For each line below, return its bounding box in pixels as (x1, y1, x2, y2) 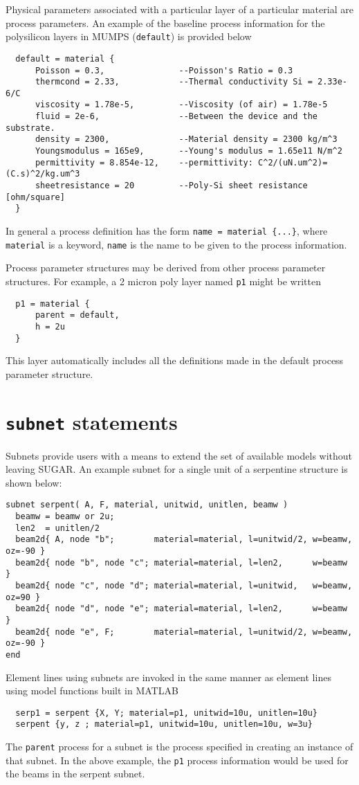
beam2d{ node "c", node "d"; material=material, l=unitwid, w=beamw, (15, 581, 353, 591)
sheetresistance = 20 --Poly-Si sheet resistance (35, 181, 308, 191)
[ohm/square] (6, 192, 65, 202)
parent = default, (35, 310, 120, 321)
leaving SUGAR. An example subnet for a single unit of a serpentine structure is (6, 462, 348, 476)
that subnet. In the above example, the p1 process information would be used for (6, 752, 349, 767)
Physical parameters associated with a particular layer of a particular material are (6, 2, 353, 16)
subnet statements (6, 407, 178, 435)
